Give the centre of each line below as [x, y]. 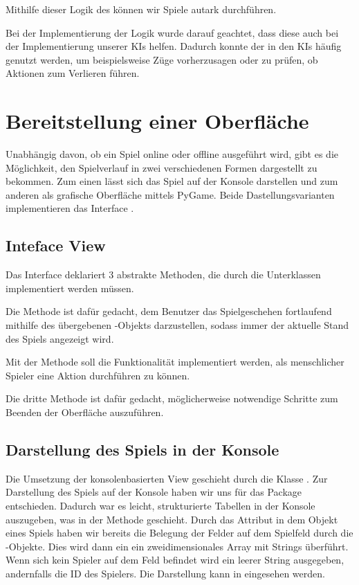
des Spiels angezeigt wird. [60, 338]
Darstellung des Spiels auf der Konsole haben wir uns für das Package [154, 492]
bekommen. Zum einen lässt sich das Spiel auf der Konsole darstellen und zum [172, 181]
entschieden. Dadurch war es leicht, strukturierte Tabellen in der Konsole [160, 505]
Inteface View [56, 245]
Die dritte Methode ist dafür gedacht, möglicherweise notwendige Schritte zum [172, 398]
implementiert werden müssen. [70, 288]
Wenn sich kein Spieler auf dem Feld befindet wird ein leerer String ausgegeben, [175, 560]
